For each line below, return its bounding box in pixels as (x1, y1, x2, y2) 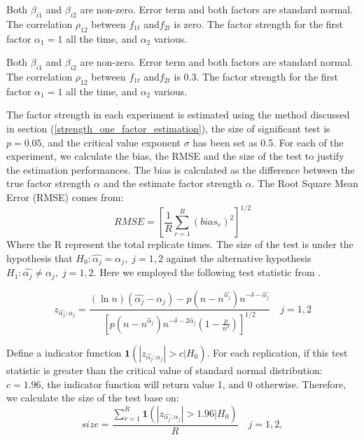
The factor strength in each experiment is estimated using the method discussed (6, 107, 350, 122)
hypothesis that (6, 250, 73, 265)
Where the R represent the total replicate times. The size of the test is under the (6, 237, 353, 252)
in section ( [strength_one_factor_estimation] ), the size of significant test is (6, 121, 330, 135)
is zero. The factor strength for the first (174, 16, 344, 31)
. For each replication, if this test (206, 345, 348, 359)
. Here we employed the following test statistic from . (93, 265, 321, 280)
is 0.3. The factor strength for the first (174, 69, 339, 83)
